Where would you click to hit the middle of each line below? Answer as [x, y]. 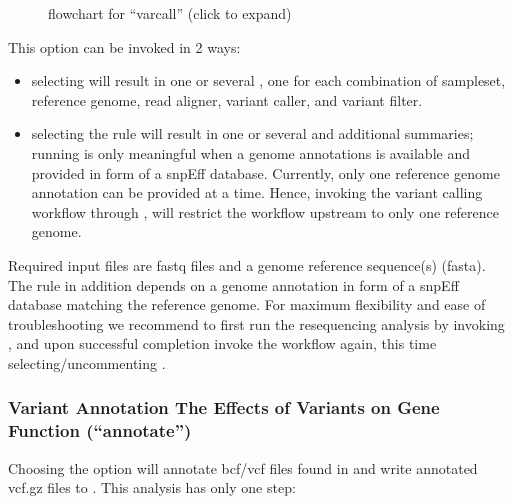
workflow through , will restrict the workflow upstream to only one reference [265, 211]
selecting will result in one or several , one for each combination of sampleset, [268, 80]
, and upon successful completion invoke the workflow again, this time [222, 343]
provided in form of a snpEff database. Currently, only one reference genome [265, 172]
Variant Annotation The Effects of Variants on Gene [224, 407]
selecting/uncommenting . [87, 362]
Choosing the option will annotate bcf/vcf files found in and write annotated [243, 467]
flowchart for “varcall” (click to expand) [170, 13]
